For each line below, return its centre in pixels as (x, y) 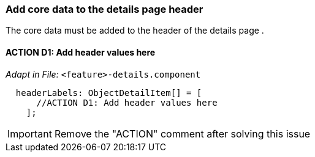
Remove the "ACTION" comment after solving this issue (182, 133)
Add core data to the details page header (104, 9)
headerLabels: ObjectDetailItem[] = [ (109, 93)
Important (30, 133)
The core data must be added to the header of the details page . (135, 31)
